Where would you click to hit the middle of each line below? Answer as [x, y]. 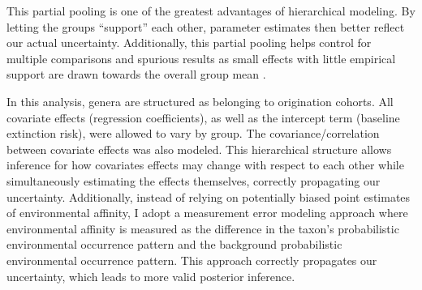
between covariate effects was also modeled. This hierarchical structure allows [199, 149]
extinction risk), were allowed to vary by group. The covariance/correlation [193, 133]
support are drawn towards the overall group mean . [136, 74]
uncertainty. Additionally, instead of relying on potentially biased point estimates [209, 196]
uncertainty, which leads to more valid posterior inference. [151, 276]
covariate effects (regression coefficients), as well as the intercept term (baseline [203, 117]
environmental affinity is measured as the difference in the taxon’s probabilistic [203, 228]
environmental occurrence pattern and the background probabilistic [174, 244]
